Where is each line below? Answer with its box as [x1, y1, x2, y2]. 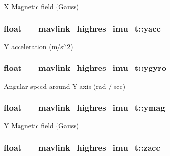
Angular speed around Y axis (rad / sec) [4, 81, 126, 91]
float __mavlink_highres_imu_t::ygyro [4, 62, 167, 74]
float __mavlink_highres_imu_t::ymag [4, 102, 165, 114]
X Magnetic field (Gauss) [4, 1, 79, 11]
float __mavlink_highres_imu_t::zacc [4, 141, 160, 153]
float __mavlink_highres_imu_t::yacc [4, 22, 161, 34]
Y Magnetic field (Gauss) [4, 121, 79, 131]
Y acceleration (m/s [4, 41, 63, 51]
